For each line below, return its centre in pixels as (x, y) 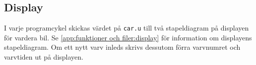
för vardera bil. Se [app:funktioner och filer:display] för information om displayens (128, 37)
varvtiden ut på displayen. (44, 57)
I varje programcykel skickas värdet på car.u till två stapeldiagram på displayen (127, 28)
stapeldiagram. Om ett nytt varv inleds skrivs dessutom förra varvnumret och (122, 47)
